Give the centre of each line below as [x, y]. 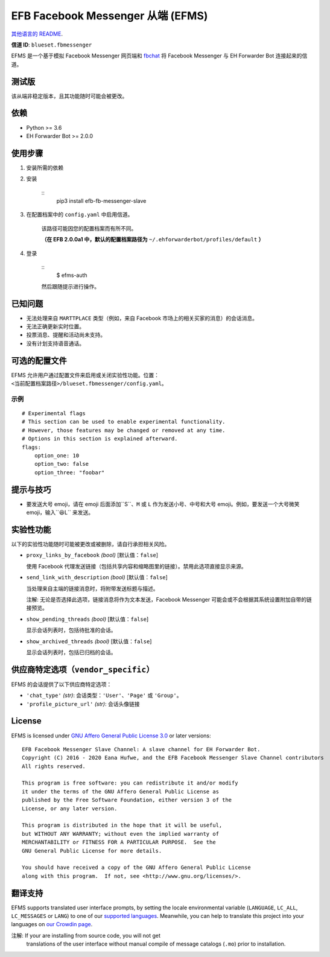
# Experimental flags [54, 414]
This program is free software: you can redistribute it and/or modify [130, 783]
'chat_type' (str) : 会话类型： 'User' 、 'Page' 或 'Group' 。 [104, 695]
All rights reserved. [54, 766]
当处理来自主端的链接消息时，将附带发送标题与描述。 [92, 588]
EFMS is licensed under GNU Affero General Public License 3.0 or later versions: [111, 736]
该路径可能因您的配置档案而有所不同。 [89, 228]
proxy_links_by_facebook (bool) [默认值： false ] [92, 555]
